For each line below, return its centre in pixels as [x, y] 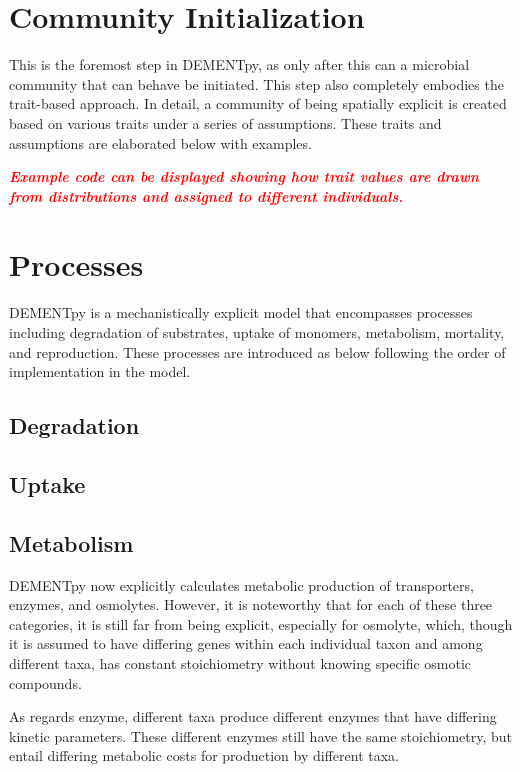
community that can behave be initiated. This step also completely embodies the [256, 83]
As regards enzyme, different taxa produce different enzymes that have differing [253, 716]
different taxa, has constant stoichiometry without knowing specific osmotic [240, 662]
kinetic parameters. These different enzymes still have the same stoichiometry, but [260, 735]
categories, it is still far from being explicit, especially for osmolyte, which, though [261, 623]
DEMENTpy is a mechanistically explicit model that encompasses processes [241, 312]
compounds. [45, 682]
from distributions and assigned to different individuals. [206, 195]
